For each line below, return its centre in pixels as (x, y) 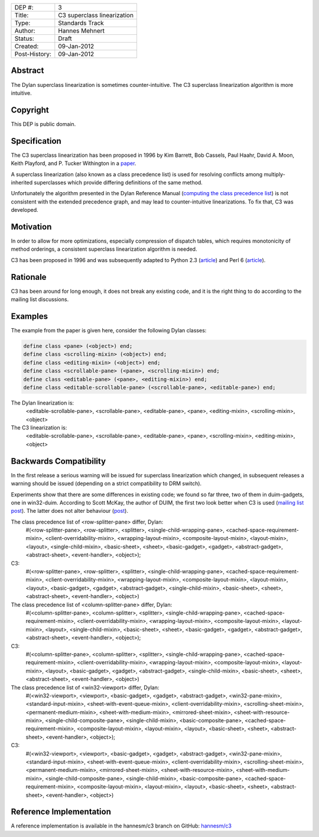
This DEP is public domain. (43, 124)
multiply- (275, 174)
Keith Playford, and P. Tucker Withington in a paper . (74, 163)
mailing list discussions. (40, 299)
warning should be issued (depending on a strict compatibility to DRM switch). (106, 484)
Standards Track (81, 23)
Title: (22, 15)
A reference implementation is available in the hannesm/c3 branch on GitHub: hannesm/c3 (121, 826)
